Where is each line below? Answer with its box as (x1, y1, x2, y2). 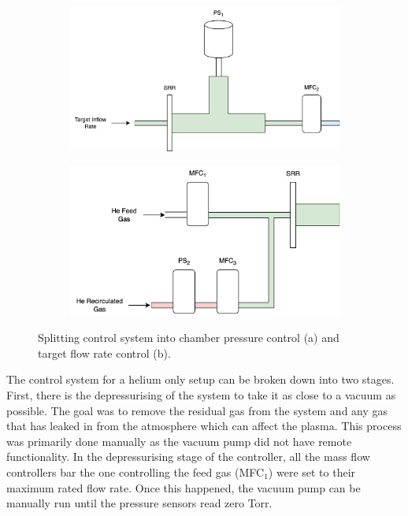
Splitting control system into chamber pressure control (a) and (38, 329, 339, 346)
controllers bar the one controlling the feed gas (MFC (6, 464, 265, 481)
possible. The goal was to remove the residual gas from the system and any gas (6, 402, 388, 418)
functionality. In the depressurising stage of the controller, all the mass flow (6, 448, 370, 465)
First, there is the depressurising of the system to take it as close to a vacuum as (6, 387, 396, 403)
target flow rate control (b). (38, 344, 171, 361)
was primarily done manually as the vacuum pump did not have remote (6, 432, 352, 449)
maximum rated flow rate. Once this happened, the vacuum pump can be (6, 479, 361, 496)
